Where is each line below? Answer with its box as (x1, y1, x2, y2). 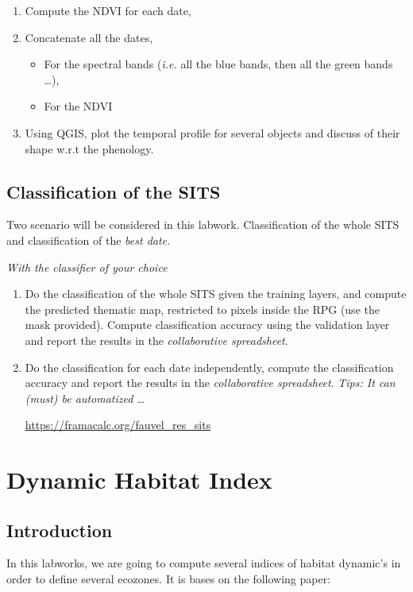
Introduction (6, 517, 113, 542)
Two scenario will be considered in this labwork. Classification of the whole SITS (6, 216, 399, 233)
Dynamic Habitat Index (6, 463, 272, 496)
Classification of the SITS (6, 179, 221, 203)
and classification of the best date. (6, 231, 171, 248)
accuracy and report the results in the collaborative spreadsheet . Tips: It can (25, 374, 396, 391)
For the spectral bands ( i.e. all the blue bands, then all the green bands (44, 56, 393, 72)
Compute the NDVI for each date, (25, 2, 191, 18)
